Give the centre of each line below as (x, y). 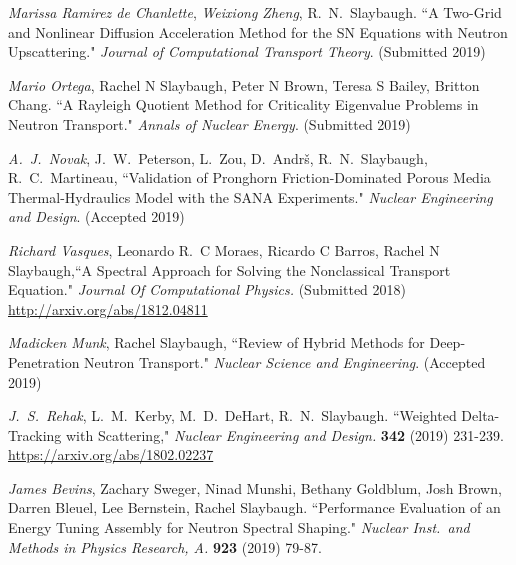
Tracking (35, 434)
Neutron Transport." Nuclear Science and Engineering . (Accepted (285, 361)
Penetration (44, 361)
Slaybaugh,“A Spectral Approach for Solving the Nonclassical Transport (229, 269)
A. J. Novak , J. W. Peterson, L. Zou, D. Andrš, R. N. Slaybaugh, (218, 157)
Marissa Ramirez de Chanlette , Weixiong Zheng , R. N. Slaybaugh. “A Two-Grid (255, 12)
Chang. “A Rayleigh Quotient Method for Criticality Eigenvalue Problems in (243, 104)
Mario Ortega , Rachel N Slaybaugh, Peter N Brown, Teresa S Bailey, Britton (244, 84)
